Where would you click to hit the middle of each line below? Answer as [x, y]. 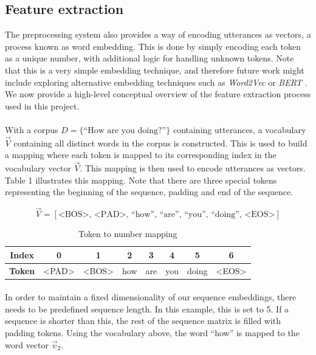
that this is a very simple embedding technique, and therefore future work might [155, 70]
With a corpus [32, 129]
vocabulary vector [38, 168]
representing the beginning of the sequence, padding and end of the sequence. [149, 192]
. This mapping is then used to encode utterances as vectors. [193, 168]
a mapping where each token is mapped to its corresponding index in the [141, 155]
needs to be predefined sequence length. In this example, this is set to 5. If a [147, 308]
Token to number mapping [128, 234]
